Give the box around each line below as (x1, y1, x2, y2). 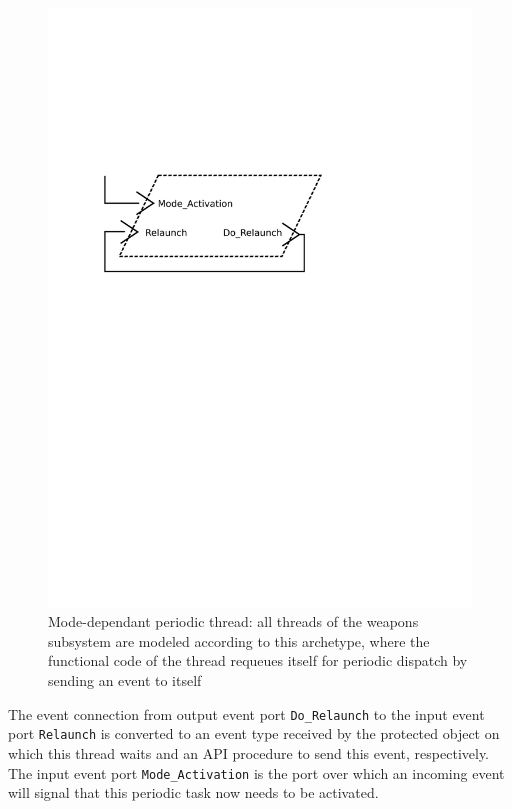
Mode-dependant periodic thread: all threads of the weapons (48, 611, 419, 632)
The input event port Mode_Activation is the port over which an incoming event (8, 762, 505, 783)
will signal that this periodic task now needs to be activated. (8, 782, 379, 803)
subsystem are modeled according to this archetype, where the (48, 630, 430, 651)
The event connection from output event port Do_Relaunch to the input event (8, 703, 485, 724)
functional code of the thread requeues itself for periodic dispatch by (48, 650, 468, 671)
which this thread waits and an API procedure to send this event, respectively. (8, 742, 490, 763)
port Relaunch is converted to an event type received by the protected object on (8, 723, 500, 744)
